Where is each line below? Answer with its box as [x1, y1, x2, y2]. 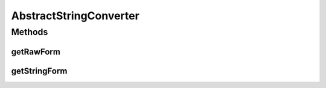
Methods [11, 27, 48, 37]
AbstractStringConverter [11, 9, 140, 22]
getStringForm [11, 66, 68, 76]
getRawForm [11, 46, 60, 57]
